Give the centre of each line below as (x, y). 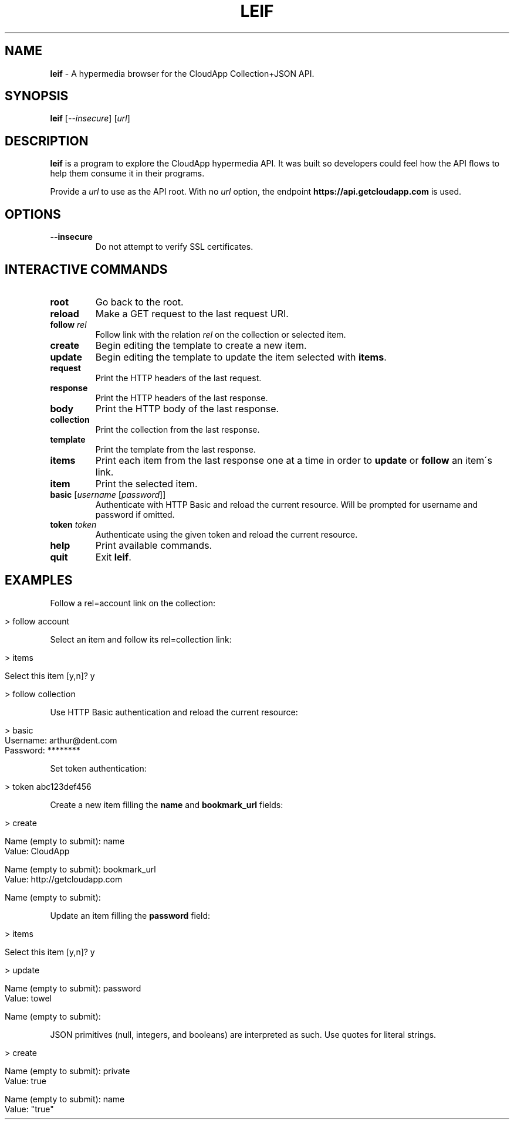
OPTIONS (33, 214)
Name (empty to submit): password (73, 988)
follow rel (68, 324)
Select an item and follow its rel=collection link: (141, 639)
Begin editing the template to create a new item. (201, 345)
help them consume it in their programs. (127, 174)
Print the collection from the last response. (177, 429)
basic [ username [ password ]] (108, 494)
